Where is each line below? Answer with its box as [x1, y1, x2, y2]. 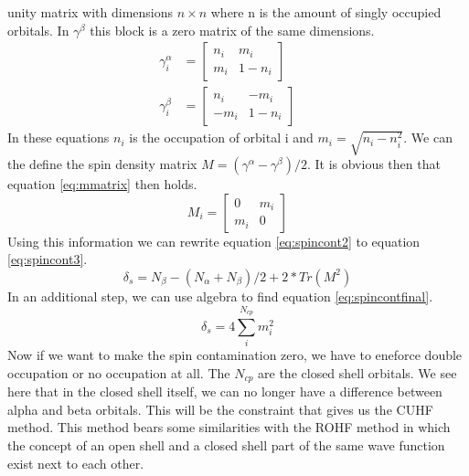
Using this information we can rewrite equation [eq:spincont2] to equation [7, 231, 421, 250]
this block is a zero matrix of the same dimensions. [90, 20, 375, 39]
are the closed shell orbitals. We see [258, 363, 457, 382]
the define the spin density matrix [7, 154, 197, 174]
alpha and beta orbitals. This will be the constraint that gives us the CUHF [7, 399, 433, 418]
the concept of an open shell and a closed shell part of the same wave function [7, 435, 445, 454]
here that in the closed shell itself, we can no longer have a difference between [7, 382, 442, 401]
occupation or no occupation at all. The [7, 363, 230, 382]
